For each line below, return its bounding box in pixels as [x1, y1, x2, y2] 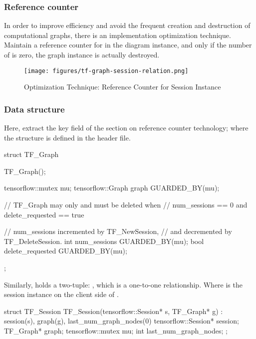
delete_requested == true [4, 209, 84, 219]
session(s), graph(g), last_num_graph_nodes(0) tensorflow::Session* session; [4, 315, 239, 326]
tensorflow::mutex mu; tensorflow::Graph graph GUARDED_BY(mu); [4, 182, 220, 193]
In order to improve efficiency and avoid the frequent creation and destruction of [4, 20, 251, 30]
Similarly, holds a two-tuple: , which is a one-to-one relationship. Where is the [4, 279, 243, 289]
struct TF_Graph [4, 149, 59, 159]
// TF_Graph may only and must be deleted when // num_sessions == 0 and [4, 199, 248, 210]
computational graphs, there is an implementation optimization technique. [4, 29, 231, 40]
